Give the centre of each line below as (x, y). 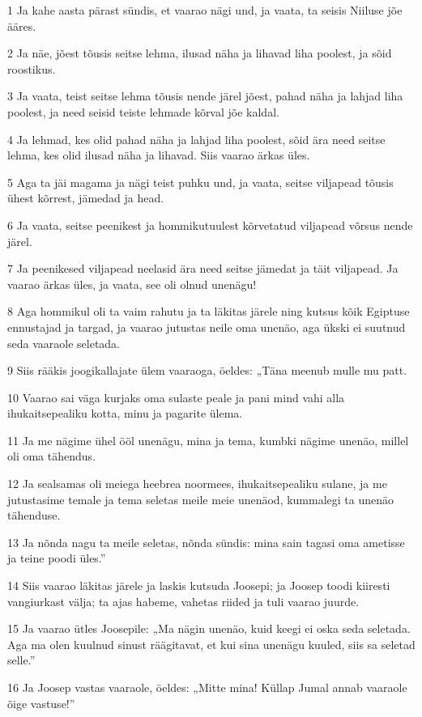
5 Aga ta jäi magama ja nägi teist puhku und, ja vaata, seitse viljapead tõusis (200, 182)
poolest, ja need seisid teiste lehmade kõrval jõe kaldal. (143, 111)
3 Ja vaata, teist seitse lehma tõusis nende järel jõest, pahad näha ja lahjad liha (205, 96)
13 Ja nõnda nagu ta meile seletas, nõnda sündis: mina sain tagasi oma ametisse (206, 542)
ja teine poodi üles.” (57, 558)
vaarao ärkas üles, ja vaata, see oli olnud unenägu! (132, 284)
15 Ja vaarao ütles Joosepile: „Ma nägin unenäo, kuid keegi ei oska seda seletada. (209, 628)
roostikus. (32, 68)
